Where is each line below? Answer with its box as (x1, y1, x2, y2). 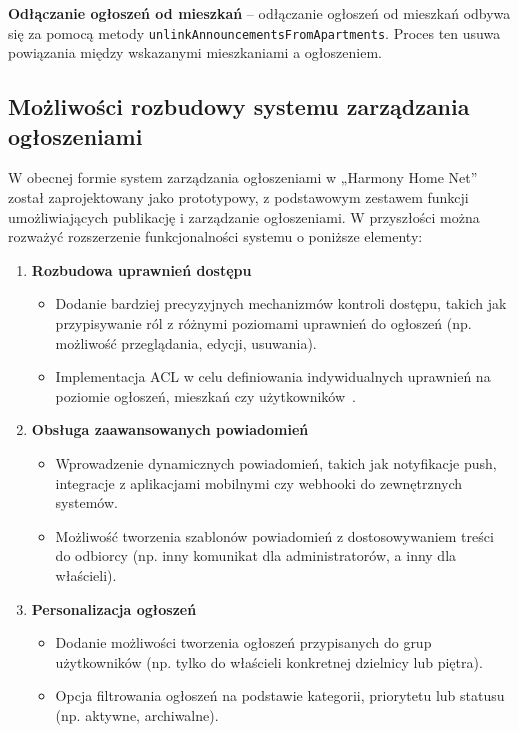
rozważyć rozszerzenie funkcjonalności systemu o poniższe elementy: (8, 226, 423, 247)
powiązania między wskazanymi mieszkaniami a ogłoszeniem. (8, 42, 382, 63)
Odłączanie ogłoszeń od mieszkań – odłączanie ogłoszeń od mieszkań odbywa (8, 3, 511, 23)
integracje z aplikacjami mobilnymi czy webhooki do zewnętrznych (55, 472, 463, 493)
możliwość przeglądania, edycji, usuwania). (55, 332, 317, 353)
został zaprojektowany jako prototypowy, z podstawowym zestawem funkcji (8, 187, 469, 208)
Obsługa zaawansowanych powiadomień (31, 419, 309, 440)
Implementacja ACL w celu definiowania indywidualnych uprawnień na (55, 366, 491, 387)
